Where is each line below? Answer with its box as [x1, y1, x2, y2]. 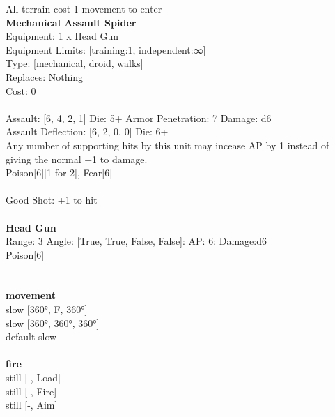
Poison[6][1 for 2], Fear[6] [6, 165, 113, 180]
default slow [6, 329, 57, 344]
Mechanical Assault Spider [6, 15, 137, 29]
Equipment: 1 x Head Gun [6, 29, 119, 43]
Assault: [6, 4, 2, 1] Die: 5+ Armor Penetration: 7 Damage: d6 [6, 110, 272, 125]
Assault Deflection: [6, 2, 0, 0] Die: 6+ [6, 124, 169, 139]
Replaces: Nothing [6, 69, 84, 84]
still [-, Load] [6, 370, 61, 385]
